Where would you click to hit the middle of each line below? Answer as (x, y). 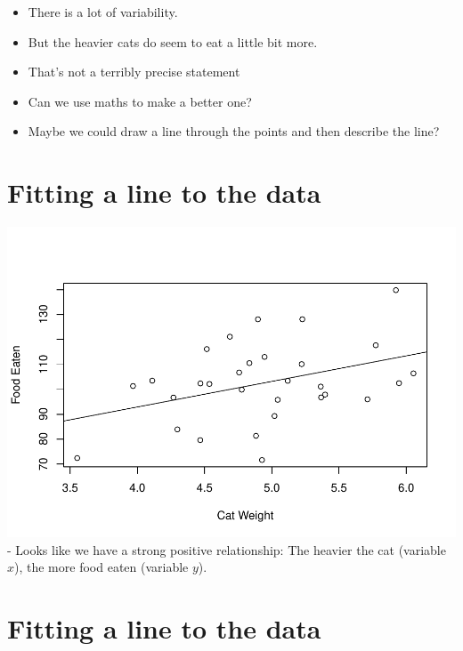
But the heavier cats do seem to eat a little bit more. (173, 41)
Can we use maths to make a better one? (140, 101)
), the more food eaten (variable (102, 567)
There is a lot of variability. (103, 12)
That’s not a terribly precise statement (134, 72)
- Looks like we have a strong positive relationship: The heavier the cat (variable (227, 549)
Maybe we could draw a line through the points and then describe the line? (234, 131)
